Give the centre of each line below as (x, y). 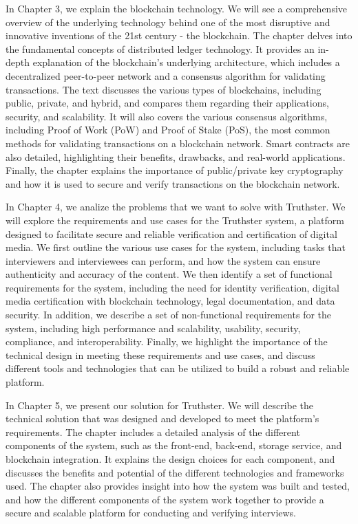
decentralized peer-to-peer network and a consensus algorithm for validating (166, 75)
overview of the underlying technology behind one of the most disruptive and (168, 22)
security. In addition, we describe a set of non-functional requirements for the (169, 315)
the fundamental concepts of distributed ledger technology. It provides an (160, 48)
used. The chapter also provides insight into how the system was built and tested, (178, 486)
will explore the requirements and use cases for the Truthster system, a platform (175, 220)
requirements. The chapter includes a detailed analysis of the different (153, 432)
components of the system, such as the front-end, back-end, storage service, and (174, 445)
